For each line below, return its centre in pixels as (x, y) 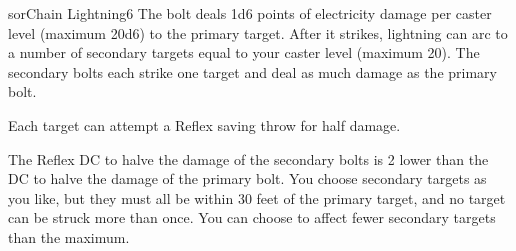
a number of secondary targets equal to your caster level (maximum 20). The (244, 52)
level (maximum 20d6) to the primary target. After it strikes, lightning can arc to (258, 32)
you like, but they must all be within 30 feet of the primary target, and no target (257, 197)
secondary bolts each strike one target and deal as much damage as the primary (252, 71)
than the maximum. (69, 236)
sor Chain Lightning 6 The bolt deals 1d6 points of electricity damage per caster (250, 13)
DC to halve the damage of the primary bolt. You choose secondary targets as (247, 178)
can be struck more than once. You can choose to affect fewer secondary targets (252, 217)
